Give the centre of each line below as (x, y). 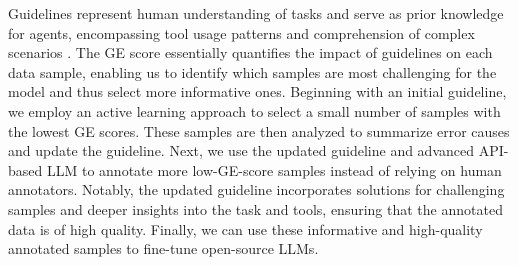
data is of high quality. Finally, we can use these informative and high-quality (245, 228)
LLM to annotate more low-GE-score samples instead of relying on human (274, 169)
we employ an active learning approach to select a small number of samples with (254, 110)
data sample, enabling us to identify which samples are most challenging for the (252, 71)
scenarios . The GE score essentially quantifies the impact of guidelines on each (250, 52)
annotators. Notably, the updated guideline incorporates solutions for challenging (256, 189)
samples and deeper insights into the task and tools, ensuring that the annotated (255, 208)
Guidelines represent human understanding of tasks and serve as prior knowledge (256, 13)
